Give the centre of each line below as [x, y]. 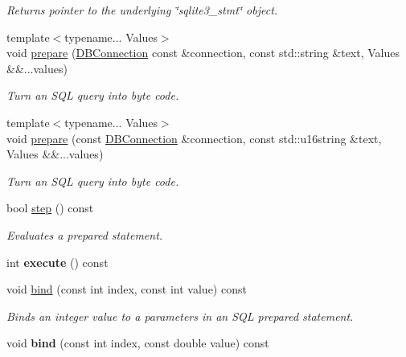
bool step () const [50, 208]
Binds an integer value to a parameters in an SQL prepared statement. [180, 316]
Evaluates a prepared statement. [85, 234]
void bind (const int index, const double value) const [138, 343]
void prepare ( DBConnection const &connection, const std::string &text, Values [203, 53]
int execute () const [57, 262]
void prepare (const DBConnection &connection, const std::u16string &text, [194, 138]
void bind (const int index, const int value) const [127, 289]
